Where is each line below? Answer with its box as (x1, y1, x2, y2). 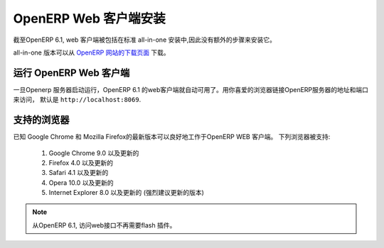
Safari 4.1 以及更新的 (48, 169, 109, 177)
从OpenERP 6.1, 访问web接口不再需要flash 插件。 (32, 220, 176, 230)
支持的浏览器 (13, 114, 70, 126)
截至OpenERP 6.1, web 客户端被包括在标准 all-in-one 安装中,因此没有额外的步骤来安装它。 (13, 35, 277, 44)
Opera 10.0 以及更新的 (48, 178, 114, 187)
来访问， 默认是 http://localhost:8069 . (13, 96, 142, 104)
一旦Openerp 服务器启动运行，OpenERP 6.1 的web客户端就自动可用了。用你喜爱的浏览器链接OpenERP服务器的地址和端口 (13, 85, 369, 94)
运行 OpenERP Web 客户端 (13, 67, 130, 79)
